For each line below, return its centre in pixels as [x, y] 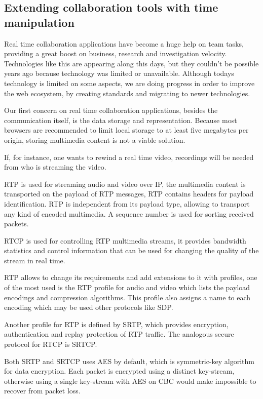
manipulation [39, 22]
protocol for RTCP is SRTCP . [51, 344]
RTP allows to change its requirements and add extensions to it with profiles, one [131, 277]
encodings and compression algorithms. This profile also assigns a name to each [127, 297]
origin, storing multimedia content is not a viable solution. [95, 139]
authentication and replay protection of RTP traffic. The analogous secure [119, 334]
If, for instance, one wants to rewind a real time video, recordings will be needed [129, 157]
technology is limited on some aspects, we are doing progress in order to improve [129, 83]
